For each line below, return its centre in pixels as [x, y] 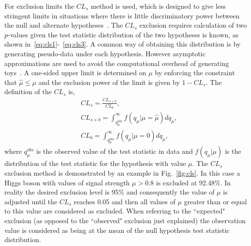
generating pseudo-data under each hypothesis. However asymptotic [105, 53]
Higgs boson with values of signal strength [67, 182]
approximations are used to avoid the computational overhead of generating [117, 63]
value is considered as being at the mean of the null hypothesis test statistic [117, 230]
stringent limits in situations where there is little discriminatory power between [122, 15]
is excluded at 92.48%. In [193, 182]
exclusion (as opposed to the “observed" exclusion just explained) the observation [125, 221]
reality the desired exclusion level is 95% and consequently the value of [110, 192]
